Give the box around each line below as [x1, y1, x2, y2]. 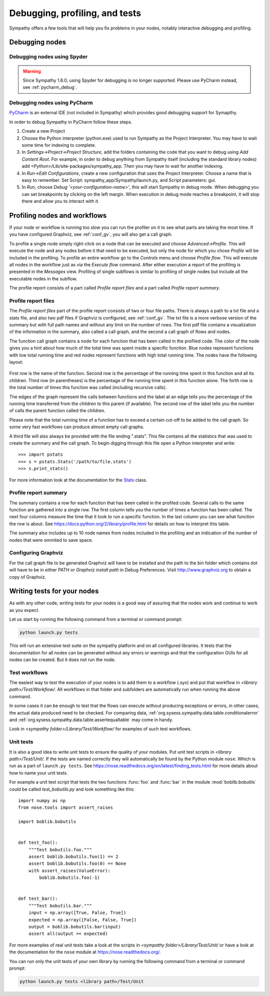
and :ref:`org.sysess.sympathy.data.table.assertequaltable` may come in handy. [9, 717, 173, 723]
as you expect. [9, 607, 40, 613]
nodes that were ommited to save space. [9, 537, 93, 543]
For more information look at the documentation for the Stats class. [9, 477, 147, 483]
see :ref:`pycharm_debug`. [22, 84, 77, 90]
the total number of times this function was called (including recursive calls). [9, 385, 167, 391]
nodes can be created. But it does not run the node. [9, 656, 116, 662]
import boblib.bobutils [18, 819, 76, 825]
